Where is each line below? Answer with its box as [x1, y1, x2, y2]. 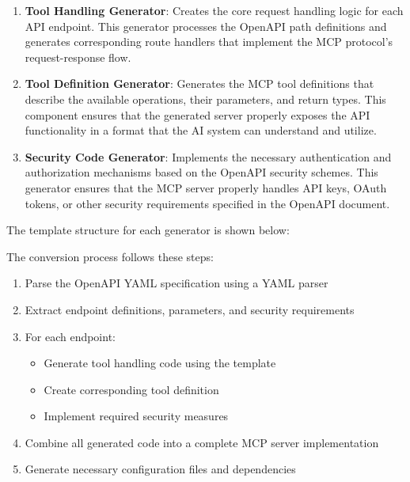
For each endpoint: [25, 328, 116, 344]
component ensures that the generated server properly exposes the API [25, 106, 370, 123]
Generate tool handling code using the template [44, 355, 276, 371]
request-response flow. [25, 48, 131, 65]
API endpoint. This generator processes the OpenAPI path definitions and [25, 17, 387, 34]
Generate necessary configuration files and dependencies [25, 461, 296, 477]
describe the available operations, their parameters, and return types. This [25, 90, 386, 107]
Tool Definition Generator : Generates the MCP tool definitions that [25, 75, 374, 92]
